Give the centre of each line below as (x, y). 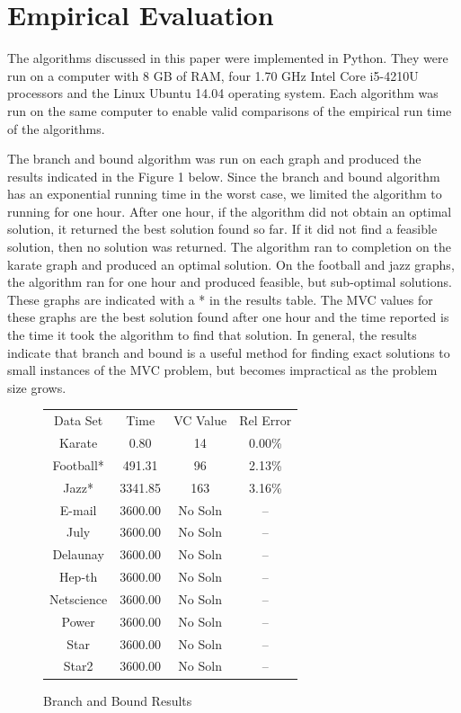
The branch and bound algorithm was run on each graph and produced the (214, 159)
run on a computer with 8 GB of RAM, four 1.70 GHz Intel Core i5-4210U (213, 75)
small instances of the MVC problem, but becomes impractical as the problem (222, 370)
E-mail (78, 509)
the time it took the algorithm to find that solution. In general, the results (212, 335)
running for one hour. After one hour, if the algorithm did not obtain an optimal (230, 211)
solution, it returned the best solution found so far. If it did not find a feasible (222, 229)
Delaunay (78, 554)
